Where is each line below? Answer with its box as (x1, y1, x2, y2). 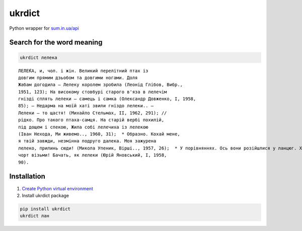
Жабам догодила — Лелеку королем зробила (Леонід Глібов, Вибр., (18, 82, 183, 88)
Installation (9, 172, 45, 181)
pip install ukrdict (20, 206, 70, 211)
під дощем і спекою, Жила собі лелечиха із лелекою (18, 124, 148, 130)
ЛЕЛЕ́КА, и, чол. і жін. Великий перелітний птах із (18, 68, 148, 73)
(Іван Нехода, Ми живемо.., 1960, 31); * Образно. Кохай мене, (18, 131, 181, 137)
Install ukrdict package (22, 192, 69, 198)
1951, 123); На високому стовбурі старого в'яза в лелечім (18, 89, 167, 95)
